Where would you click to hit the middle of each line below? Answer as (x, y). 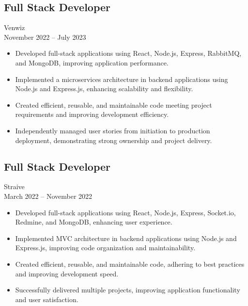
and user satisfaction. (47, 299)
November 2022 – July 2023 (45, 37)
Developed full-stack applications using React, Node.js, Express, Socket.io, (125, 212)
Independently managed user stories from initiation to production (113, 130)
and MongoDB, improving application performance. (92, 62)
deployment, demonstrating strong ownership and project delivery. (114, 140)
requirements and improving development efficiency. (92, 114)
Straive (14, 186)
